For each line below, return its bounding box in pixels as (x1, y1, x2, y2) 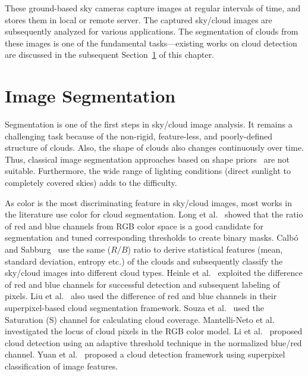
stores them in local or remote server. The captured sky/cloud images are (5, 13, 272, 26)
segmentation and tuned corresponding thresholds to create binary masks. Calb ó (5, 231, 298, 244)
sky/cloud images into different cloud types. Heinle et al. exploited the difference (5, 266, 303, 279)
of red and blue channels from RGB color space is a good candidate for (5, 219, 263, 232)
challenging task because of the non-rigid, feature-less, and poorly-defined (5, 129, 273, 142)
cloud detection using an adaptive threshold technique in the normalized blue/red (5, 336, 302, 349)
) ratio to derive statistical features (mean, (127, 243, 283, 256)
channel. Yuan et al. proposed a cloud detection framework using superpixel (5, 348, 285, 361)
